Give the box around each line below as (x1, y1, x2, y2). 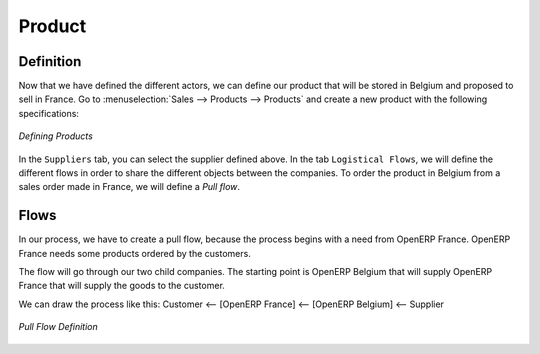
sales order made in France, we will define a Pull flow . (18, 181, 240, 193)
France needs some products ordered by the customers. (18, 247, 252, 259)
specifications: (18, 107, 80, 119)
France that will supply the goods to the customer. (18, 280, 225, 292)
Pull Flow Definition (18, 321, 99, 333)
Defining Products (18, 130, 94, 142)
